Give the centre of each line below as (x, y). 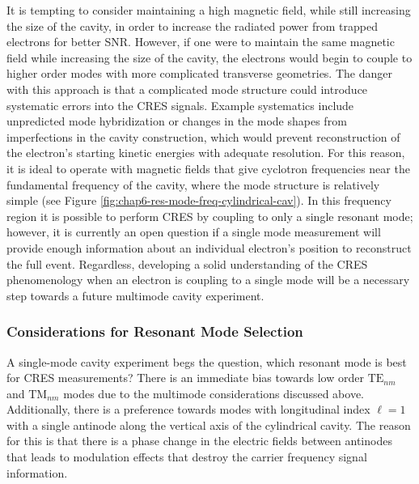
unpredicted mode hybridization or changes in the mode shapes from (177, 121)
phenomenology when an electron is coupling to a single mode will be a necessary (208, 280)
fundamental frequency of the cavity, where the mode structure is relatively (193, 184)
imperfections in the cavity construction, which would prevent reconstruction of (203, 136)
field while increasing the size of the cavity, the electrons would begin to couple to (209, 57)
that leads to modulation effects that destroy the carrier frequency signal (187, 457)
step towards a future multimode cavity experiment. (135, 295)
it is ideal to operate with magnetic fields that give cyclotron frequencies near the (208, 168)
